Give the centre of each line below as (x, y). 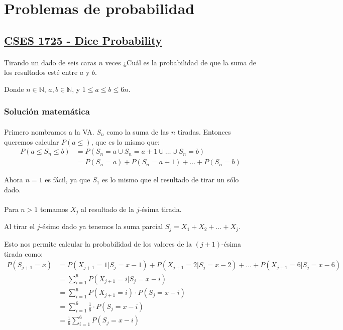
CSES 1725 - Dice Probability (83, 40)
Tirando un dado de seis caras (50, 62)
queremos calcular (32, 141)
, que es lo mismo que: (125, 141)
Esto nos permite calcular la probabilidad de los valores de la (98, 243)
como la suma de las (138, 131)
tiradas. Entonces (204, 131)
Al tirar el (20, 226)
